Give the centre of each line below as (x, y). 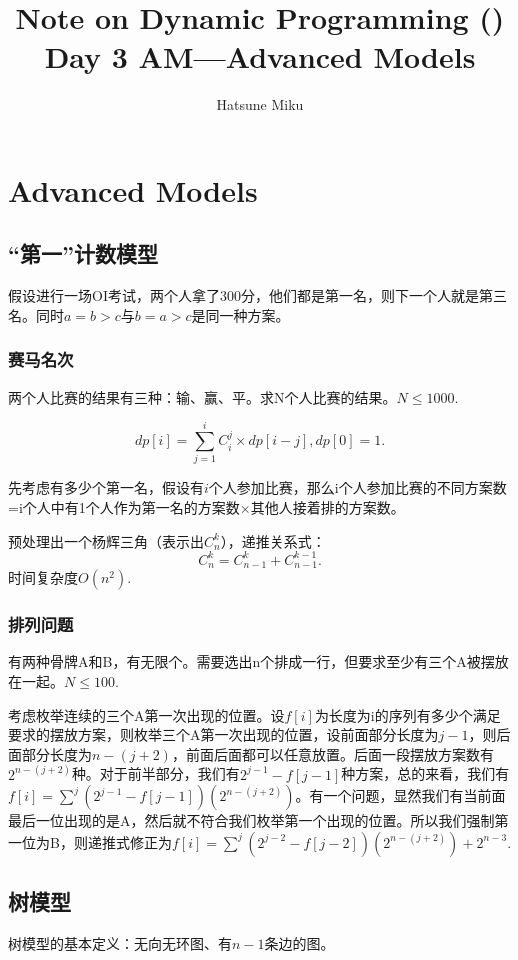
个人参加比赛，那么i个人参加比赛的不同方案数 (357, 487)
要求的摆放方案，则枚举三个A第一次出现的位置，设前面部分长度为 (223, 734)
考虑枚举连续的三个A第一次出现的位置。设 (146, 714)
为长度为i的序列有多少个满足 (407, 714)
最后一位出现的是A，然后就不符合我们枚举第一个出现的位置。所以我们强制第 (258, 820)
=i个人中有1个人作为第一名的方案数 (124, 507)
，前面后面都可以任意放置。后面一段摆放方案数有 (332, 753)
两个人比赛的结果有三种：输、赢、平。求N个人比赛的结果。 (202, 396)
